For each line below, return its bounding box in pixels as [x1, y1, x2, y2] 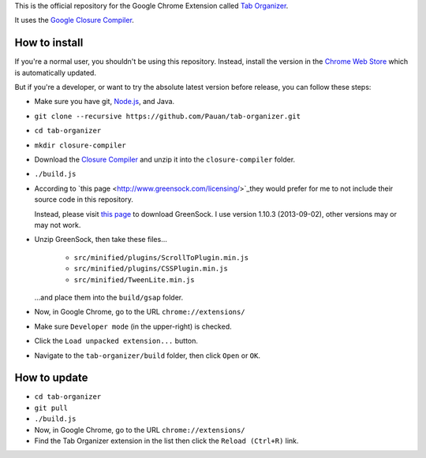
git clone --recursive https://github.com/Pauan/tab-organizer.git [34, 111, 301, 121]
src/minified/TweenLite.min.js [73, 275, 195, 284]
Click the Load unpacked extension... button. [34, 336, 199, 346]
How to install [14, 36, 84, 50]
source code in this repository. [34, 195, 133, 204]
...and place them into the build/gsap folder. [34, 292, 184, 302]
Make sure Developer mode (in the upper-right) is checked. [34, 322, 232, 331]
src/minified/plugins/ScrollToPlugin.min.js [73, 253, 249, 262]
